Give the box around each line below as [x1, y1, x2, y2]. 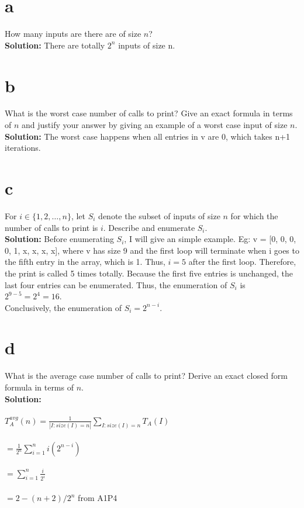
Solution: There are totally [5, 39, 105, 51]
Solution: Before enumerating [5, 233, 114, 245]
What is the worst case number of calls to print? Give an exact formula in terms [5, 107, 293, 119]
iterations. [5, 141, 41, 154]
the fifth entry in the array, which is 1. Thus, [5, 255, 165, 268]
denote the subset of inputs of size [98, 209, 220, 222]
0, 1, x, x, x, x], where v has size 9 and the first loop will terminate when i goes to [5, 244, 299, 256]
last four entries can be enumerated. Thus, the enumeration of [5, 278, 227, 291]
